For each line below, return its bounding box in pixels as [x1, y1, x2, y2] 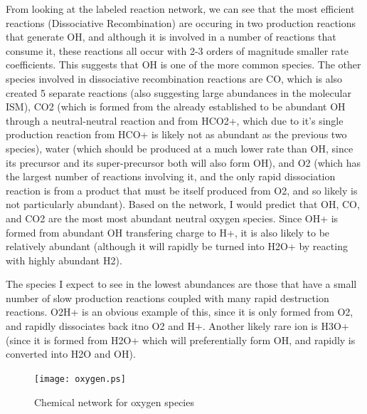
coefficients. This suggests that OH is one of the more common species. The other [6, 57, 361, 72]
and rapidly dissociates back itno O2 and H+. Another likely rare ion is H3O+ [6, 319, 349, 333]
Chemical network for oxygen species [34, 394, 194, 409]
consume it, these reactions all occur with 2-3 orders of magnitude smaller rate [6, 43, 349, 58]
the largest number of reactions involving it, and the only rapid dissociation [6, 169, 336, 184]
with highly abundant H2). [6, 252, 122, 267]
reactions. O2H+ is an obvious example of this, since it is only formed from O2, [6, 304, 353, 319]
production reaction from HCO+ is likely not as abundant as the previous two [6, 127, 347, 142]
